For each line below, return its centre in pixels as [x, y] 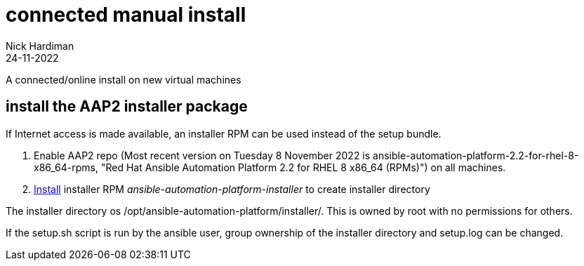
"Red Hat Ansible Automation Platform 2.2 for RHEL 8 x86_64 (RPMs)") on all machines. [303, 167]
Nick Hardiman [40, 46]
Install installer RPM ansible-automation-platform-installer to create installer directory [232, 189]
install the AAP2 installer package [127, 107]
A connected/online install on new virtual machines [124, 79]
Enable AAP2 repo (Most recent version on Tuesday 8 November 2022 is [202, 155]
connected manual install [126, 15]
